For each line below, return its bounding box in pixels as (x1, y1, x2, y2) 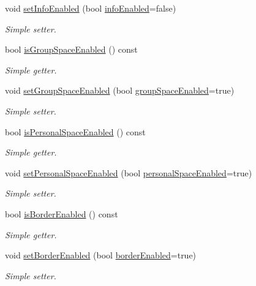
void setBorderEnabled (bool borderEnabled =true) (5, 249, 197, 262)
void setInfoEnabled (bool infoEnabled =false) (5, 2, 176, 14)
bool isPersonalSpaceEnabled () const (5, 125, 146, 138)
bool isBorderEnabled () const (5, 207, 118, 220)
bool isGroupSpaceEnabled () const (5, 43, 138, 56)
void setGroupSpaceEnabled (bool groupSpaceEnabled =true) (5, 84, 235, 97)
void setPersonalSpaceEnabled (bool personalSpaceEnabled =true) (5, 166, 252, 179)
